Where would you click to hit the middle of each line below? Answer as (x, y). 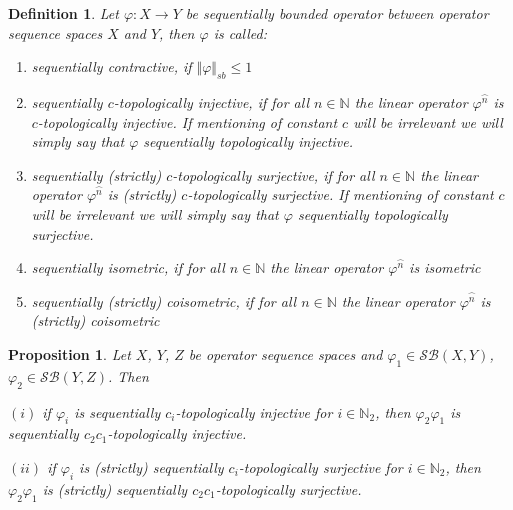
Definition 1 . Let (63, 13)
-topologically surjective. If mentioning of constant (340, 194)
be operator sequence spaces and (285, 353)
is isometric (445, 267)
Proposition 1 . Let (69, 353)
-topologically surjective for (320, 466)
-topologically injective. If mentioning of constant (187, 121)
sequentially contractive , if (111, 66)
